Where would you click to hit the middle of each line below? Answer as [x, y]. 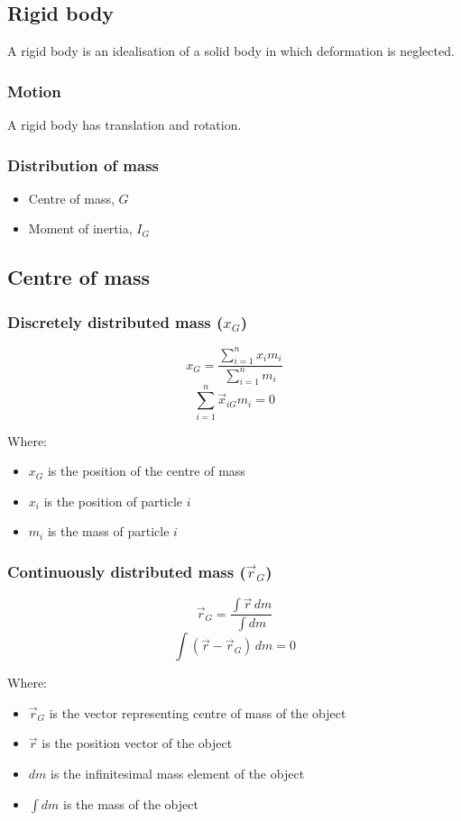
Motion [34, 91]
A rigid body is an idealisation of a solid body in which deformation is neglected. [231, 51]
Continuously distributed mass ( [127, 571]
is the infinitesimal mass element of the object [178, 774]
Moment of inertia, [80, 228]
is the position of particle [113, 501]
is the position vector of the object [137, 743]
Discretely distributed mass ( [115, 321]
